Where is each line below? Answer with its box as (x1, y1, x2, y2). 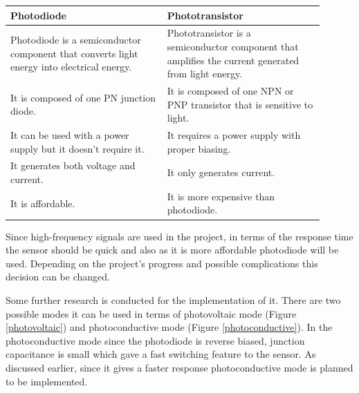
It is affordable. (10, 195, 75, 210)
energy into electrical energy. (10, 59, 132, 74)
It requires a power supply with (167, 128, 301, 142)
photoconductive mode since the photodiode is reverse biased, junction (6, 333, 305, 347)
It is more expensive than (167, 189, 275, 203)
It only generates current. (167, 165, 275, 180)
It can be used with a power (10, 128, 129, 142)
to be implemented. (6, 374, 88, 388)
